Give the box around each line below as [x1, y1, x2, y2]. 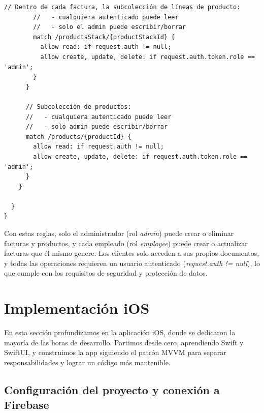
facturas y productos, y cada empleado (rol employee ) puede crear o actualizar [4, 238, 248, 248]
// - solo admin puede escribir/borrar [25, 123, 168, 131]
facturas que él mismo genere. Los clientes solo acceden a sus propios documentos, [4, 248, 259, 258]
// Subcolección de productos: [25, 103, 131, 110]
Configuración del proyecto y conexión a [4, 381, 220, 397]
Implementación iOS [4, 298, 150, 318]
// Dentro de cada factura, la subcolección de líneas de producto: [4, 4, 241, 11]
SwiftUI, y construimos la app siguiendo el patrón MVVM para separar [4, 347, 226, 358]
